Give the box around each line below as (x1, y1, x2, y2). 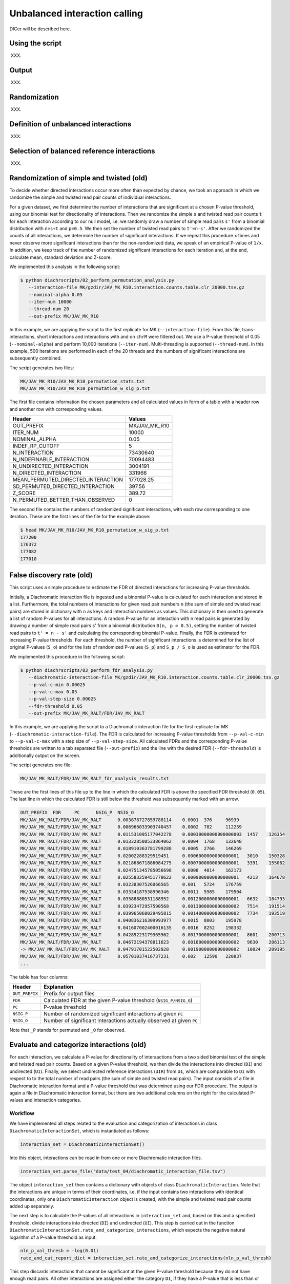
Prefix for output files (44, 990, 95, 997)
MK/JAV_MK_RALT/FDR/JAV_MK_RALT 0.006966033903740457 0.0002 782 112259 (20, 824, 242, 830)
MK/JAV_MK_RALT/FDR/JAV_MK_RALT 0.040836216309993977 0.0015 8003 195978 (20, 917, 242, 923)
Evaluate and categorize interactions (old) (9, 1040, 147, 1049)
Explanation (44, 984, 74, 991)
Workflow (9, 1110, 35, 1117)
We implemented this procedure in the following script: (9, 653, 126, 659)
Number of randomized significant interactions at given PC (44, 1010, 183, 1017)
